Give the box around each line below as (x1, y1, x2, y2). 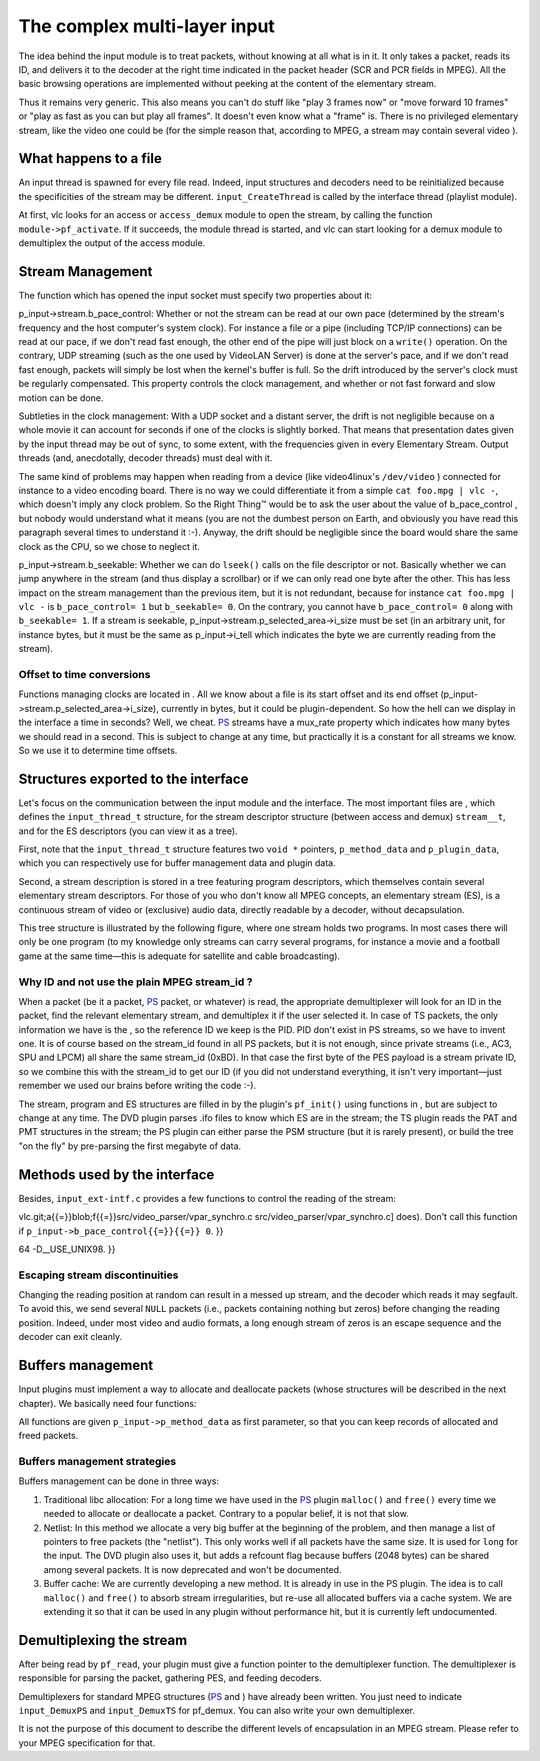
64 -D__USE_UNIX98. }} (18, 1243, 116, 1255)
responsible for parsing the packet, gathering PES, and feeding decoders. (18, 1672, 322, 1684)
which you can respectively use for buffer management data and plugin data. (18, 857, 336, 869)
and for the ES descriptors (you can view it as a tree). (18, 825, 239, 837)
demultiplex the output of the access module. (18, 236, 206, 249)
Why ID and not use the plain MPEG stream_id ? (18, 975, 253, 989)
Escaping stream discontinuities (18, 1268, 179, 1282)
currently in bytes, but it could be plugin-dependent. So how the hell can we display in (160, 702, 516, 714)
